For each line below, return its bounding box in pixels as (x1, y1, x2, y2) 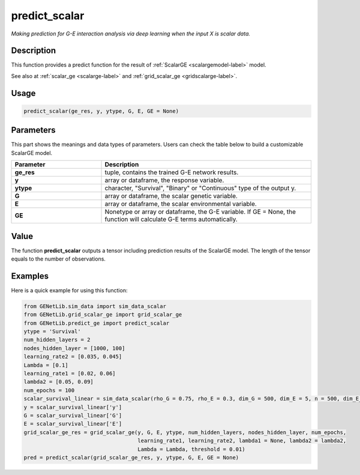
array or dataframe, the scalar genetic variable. (104, 192, 238, 201)
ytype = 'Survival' (23, 328, 81, 335)
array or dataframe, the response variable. (104, 176, 224, 184)
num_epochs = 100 (23, 387, 75, 393)
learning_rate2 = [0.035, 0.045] (23, 353, 122, 360)
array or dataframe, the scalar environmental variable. (104, 200, 257, 208)
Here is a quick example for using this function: (11, 286, 128, 294)
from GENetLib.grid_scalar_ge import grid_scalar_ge (23, 311, 182, 318)
